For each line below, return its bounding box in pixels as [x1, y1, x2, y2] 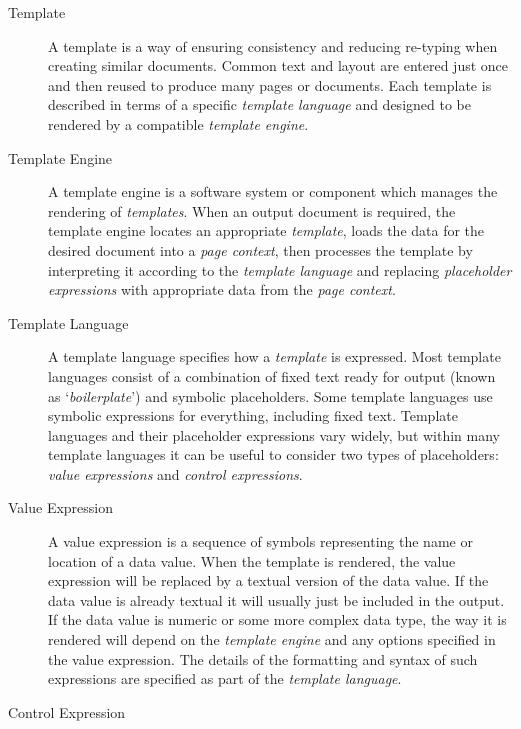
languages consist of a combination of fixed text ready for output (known [48, 365, 496, 386]
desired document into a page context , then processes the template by [48, 239, 473, 260]
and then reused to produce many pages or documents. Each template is [48, 74, 492, 95]
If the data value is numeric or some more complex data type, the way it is [48, 609, 507, 630]
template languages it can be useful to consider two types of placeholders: [48, 444, 499, 465]
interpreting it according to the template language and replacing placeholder [48, 259, 512, 280]
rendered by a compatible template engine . [48, 113, 309, 134]
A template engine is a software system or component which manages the [48, 181, 498, 202]
